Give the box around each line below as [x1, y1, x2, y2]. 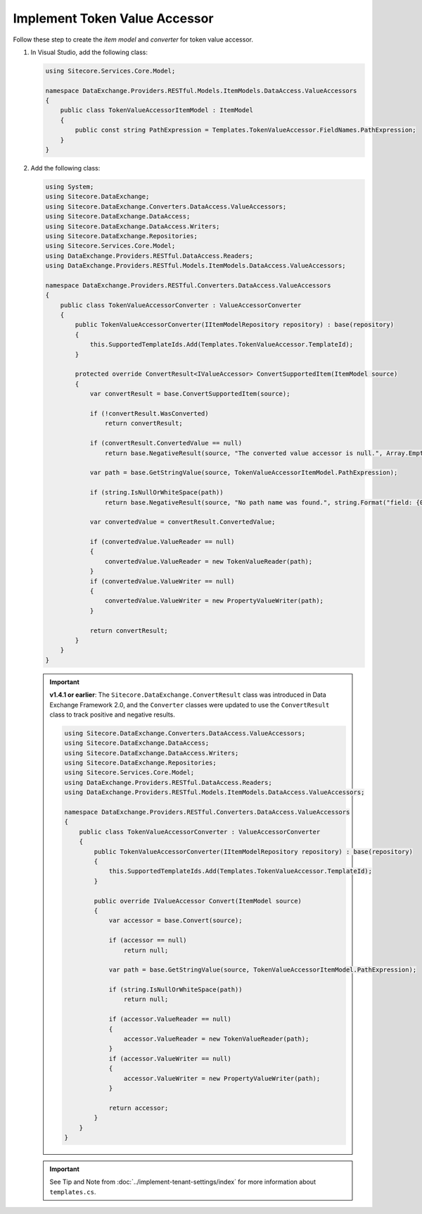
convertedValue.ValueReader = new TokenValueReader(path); [104, 557, 313, 565]
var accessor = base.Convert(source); [108, 917, 243, 924]
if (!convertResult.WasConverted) [89, 409, 209, 417]
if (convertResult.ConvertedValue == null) [89, 439, 243, 447]
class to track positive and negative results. [49, 710, 176, 719]
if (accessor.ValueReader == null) [108, 1015, 231, 1023]
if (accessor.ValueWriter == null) [108, 1054, 231, 1063]
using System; [45, 183, 94, 191]
